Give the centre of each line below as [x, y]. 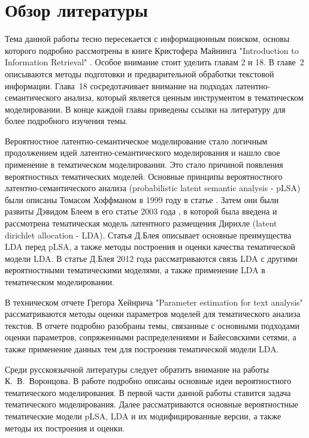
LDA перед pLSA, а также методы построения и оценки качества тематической [150, 247]
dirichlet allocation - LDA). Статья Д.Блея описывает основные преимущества [148, 235]
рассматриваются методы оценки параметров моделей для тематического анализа [153, 314]
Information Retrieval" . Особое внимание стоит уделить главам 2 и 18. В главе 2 [154, 62]
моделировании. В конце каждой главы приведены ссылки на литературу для [145, 109]
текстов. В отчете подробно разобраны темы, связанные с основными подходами [152, 325]
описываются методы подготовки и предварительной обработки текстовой [140, 73]
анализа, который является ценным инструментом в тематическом [184, 97]
